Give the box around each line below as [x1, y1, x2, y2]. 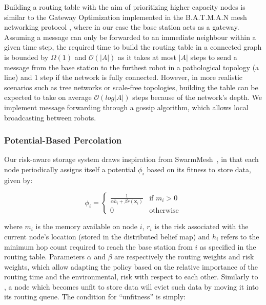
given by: [4, 174, 33, 185]
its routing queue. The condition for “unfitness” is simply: [4, 291, 186, 302]
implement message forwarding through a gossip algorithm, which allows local [4, 101, 249, 112]
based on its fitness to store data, [147, 164, 251, 174]
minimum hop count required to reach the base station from [4, 241, 193, 252]
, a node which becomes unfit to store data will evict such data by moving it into [4, 281, 259, 292]
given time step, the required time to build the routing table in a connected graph [4, 42, 262, 52]
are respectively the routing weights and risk [114, 251, 254, 262]
